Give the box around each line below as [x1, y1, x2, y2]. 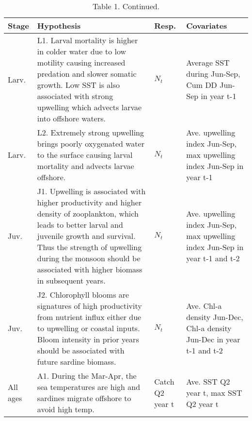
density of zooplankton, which [37, 208, 139, 219]
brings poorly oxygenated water [37, 138, 144, 150]
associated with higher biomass [37, 264, 142, 275]
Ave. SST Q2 [186, 375, 230, 387]
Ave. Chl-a [186, 300, 222, 312]
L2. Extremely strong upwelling [37, 127, 144, 138]
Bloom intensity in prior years [37, 334, 139, 345]
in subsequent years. [37, 275, 106, 286]
